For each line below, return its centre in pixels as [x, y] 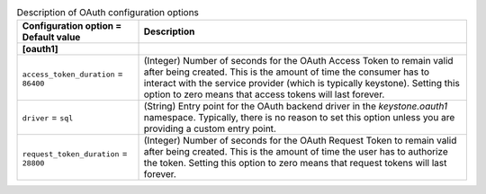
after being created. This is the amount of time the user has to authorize [296, 152]
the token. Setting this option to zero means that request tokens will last [295, 163]
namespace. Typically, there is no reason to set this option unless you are [299, 118]
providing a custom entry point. [210, 128]
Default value [51, 38]
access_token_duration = [73, 74]
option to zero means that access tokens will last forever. [264, 94]
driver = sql [48, 118]
